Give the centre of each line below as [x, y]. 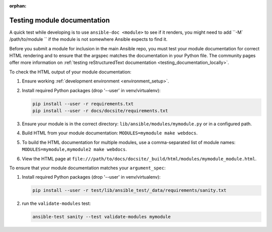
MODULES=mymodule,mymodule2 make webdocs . [74, 149]
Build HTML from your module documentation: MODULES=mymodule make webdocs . [110, 133]
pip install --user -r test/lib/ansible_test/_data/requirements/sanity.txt [129, 190]
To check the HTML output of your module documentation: [70, 72]
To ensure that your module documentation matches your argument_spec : [87, 168]
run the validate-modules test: [56, 203]
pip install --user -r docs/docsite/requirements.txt [100, 111]
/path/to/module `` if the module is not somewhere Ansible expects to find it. [88, 39]
